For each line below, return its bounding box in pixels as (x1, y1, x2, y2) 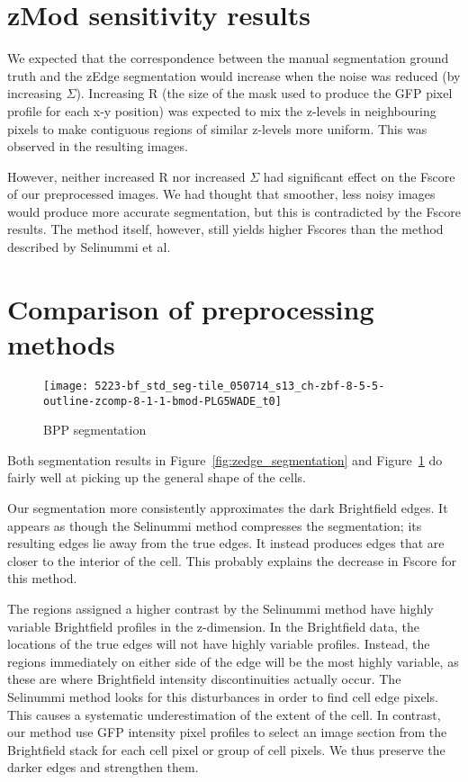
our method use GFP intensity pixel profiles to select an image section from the (7, 723, 447, 742)
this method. (7, 569, 77, 588)
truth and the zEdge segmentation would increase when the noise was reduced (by (7, 66, 461, 85)
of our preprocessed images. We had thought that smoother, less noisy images (7, 184, 436, 203)
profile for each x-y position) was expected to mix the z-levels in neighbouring (7, 101, 436, 120)
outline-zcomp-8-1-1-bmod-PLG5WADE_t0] (43, 394, 282, 408)
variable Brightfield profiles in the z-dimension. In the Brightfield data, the (7, 616, 420, 635)
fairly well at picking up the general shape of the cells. (7, 468, 306, 487)
